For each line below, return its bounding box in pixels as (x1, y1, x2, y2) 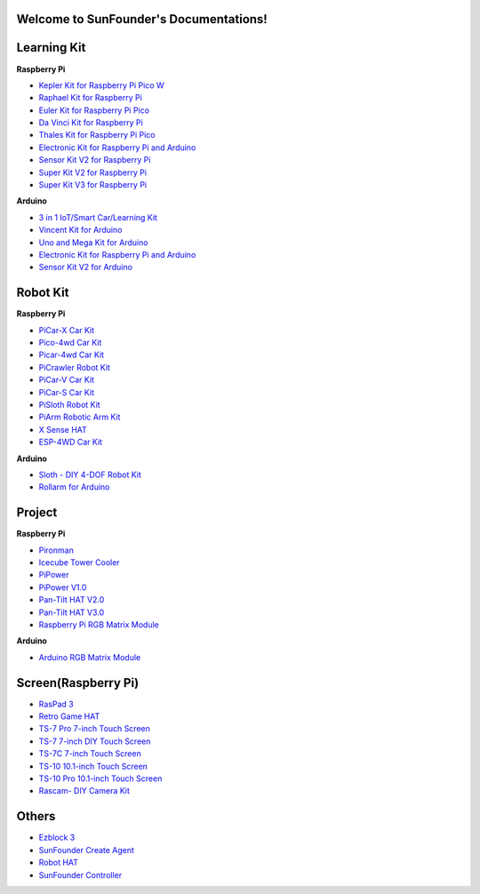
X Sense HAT (38, 424, 88, 435)
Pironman (38, 545, 75, 555)
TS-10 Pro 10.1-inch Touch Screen (38, 773, 163, 784)
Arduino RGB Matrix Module (38, 651, 141, 662)
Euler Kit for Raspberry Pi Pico (38, 105, 150, 116)
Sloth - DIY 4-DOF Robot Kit (38, 469, 142, 480)
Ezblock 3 (38, 832, 76, 843)
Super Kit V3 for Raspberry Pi (38, 180, 147, 190)
